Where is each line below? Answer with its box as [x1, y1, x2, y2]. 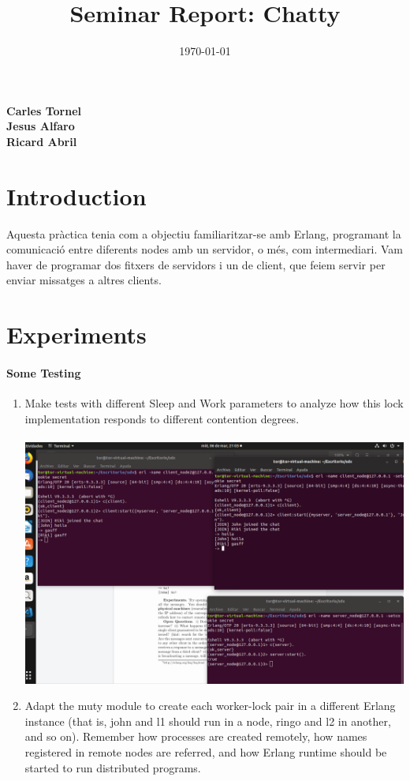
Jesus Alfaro [6, 118, 75, 134]
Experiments [6, 318, 147, 351]
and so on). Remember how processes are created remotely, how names [24, 728, 367, 745]
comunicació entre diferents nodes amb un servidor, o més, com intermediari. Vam [6, 241, 403, 257]
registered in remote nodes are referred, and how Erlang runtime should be [24, 744, 387, 760]
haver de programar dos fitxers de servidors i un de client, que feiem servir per [6, 256, 386, 272]
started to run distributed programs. [24, 759, 201, 775]
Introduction [6, 179, 147, 212]
